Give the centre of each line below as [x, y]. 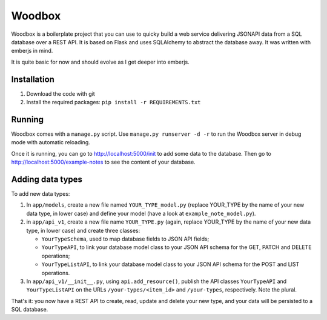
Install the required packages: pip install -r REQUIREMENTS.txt [114, 102]
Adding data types [47, 179]
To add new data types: [41, 194]
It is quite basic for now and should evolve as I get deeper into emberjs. [101, 62]
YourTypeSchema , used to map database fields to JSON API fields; [125, 239]
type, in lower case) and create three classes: [83, 230]
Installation [33, 79]
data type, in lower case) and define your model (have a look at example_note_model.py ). [141, 213]
